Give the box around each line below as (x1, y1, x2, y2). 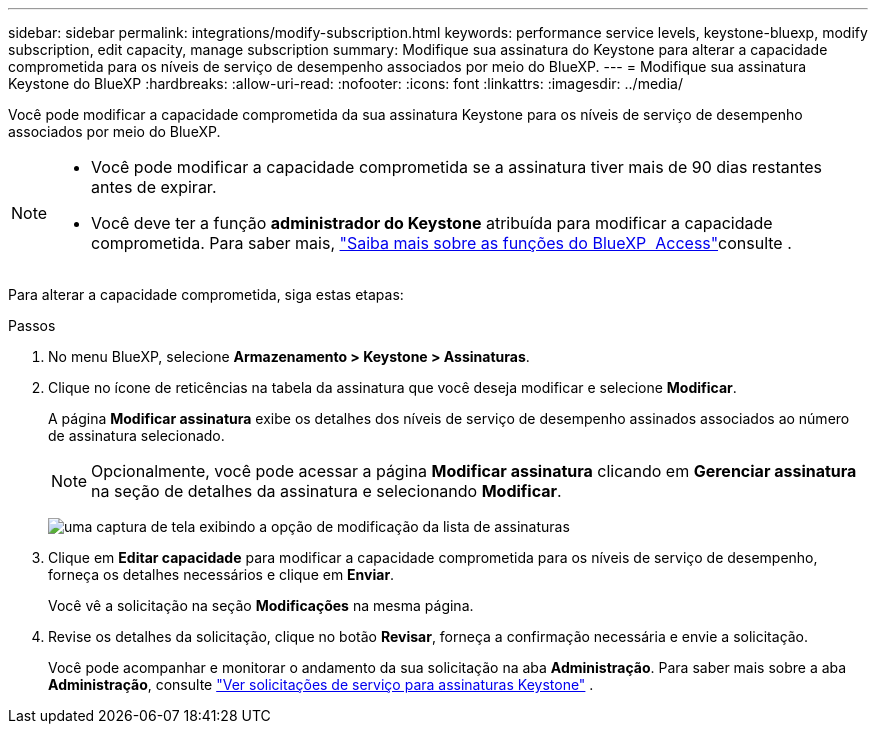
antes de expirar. (91, 177, 217, 197)
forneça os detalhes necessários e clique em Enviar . (48, 566, 395, 583)
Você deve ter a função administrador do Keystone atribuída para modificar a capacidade (91, 213, 773, 233)
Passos (8, 317, 56, 334)
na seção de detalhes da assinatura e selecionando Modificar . (91, 481, 562, 501)
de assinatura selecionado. (48, 427, 225, 444)
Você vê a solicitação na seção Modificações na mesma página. (48, 597, 474, 614)
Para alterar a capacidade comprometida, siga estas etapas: (8, 286, 404, 303)
